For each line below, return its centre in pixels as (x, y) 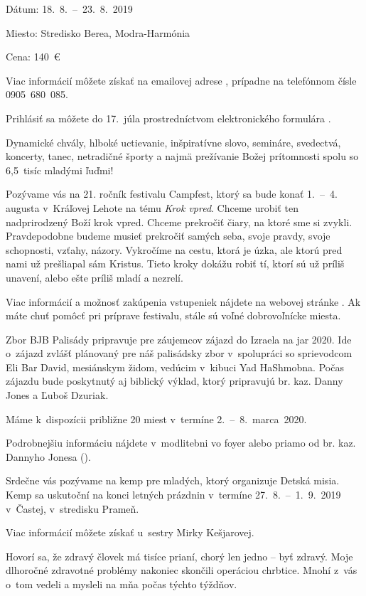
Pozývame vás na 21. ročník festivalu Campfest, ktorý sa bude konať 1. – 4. (172, 194)
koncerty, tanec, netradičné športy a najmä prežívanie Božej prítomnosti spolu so (182, 156)
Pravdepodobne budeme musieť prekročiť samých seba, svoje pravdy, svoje (168, 236)
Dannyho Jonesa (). (48, 456)
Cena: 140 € (33, 57)
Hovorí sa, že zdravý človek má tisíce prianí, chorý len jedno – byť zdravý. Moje (179, 556)
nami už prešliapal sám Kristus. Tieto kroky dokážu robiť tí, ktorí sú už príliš (175, 264)
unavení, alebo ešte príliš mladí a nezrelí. (95, 277)
